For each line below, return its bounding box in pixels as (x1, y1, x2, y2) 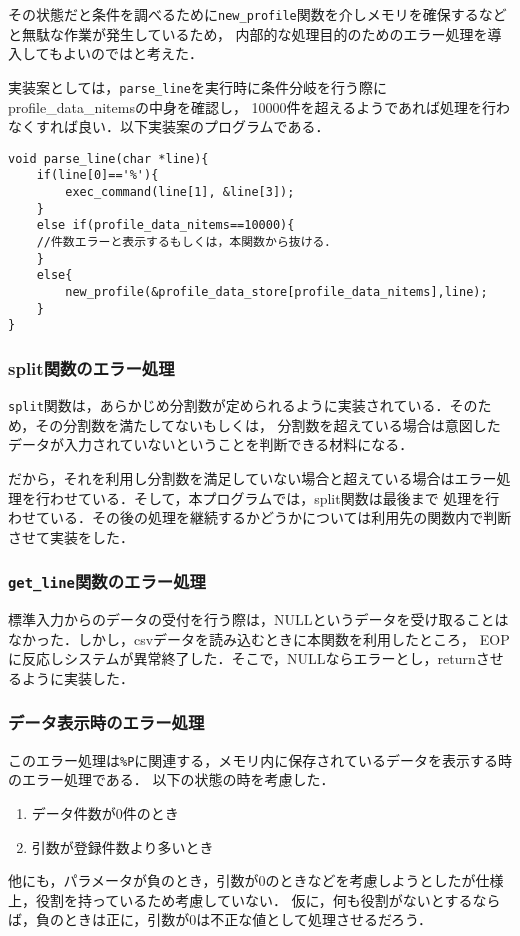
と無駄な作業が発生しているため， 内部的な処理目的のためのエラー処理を (8, 23, 488, 44)
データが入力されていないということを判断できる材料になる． (8, 434, 414, 455)
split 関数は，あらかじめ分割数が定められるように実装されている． (8, 395, 450, 416)
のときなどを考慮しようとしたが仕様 (265, 870, 504, 891)
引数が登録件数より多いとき (31, 836, 214, 857)
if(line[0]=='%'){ (36, 168, 159, 183)
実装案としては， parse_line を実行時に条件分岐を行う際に (8, 76, 387, 97)
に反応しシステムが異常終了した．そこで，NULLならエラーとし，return (8, 648, 476, 669)
